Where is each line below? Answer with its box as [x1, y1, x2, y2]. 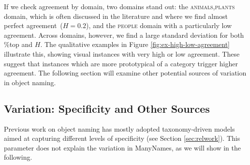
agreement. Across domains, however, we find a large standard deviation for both [4, 30, 244, 40]
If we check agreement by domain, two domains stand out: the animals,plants [4, 1, 235, 11]
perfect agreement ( [4, 20, 63, 30]
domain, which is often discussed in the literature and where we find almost [4, 11, 228, 21]
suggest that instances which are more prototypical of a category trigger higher [4, 58, 238, 68]
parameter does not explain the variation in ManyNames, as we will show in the [4, 142, 241, 152]
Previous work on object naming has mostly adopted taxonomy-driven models [4, 123, 235, 134]
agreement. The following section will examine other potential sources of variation [4, 68, 247, 78]
